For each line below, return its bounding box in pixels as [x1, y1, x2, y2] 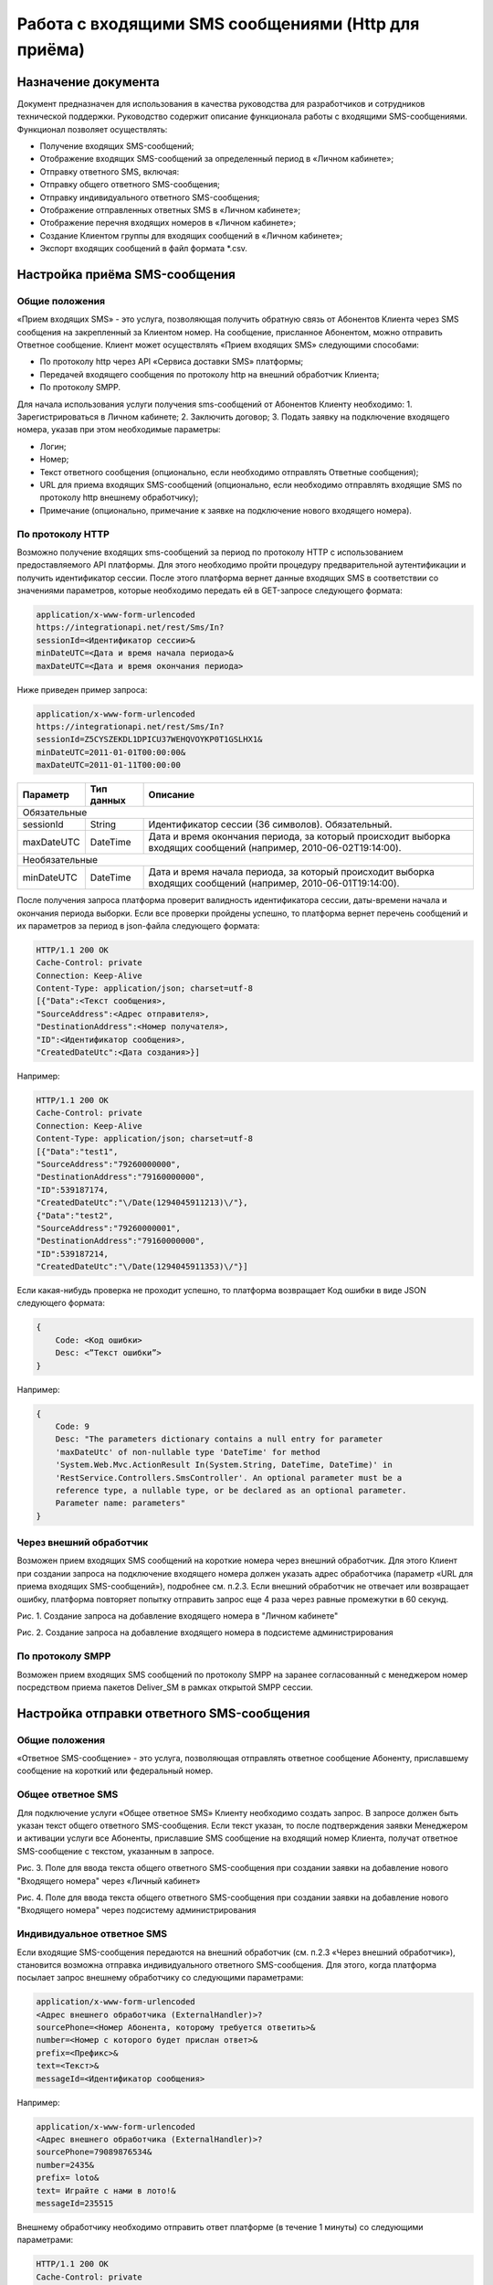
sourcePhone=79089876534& [36, 2147, 152, 2157]
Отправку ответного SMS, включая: [39, 165, 180, 177]
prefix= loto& [36, 2173, 100, 2184]
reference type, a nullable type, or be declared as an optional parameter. [55, 1485, 407, 1495]
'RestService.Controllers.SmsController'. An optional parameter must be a [55, 1472, 403, 1483]
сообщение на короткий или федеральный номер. [16, 1765, 214, 1777]
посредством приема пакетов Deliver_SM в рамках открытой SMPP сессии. [16, 1682, 314, 1693]
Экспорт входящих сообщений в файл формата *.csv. [39, 243, 248, 254]
